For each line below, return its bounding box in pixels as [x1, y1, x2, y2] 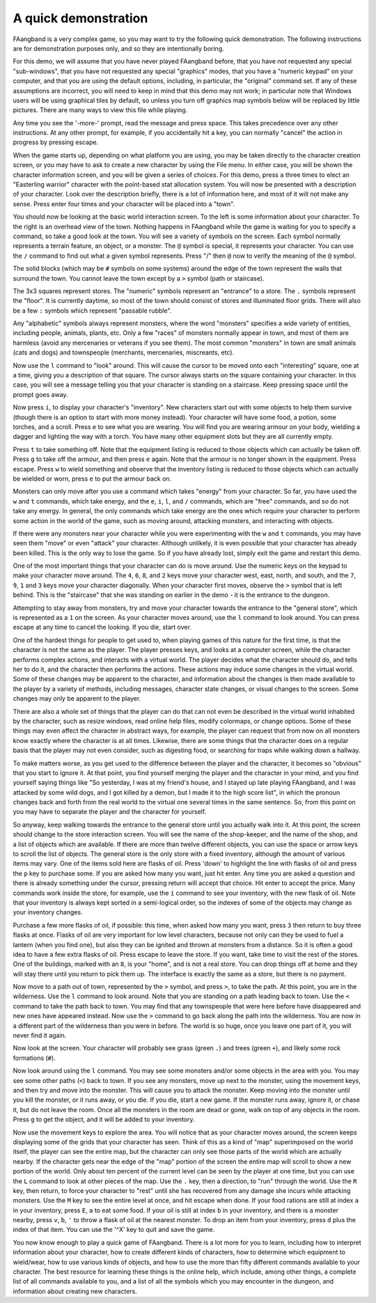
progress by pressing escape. [13, 138, 99, 146]
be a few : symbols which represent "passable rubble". [13, 306, 172, 315]
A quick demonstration [13, 10, 148, 26]
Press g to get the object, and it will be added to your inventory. [13, 1115, 195, 1124]
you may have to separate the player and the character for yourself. [13, 808, 207, 816]
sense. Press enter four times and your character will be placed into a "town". [13, 199, 235, 208]
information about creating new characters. [13, 1287, 137, 1295]
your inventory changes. [13, 908, 83, 916]
